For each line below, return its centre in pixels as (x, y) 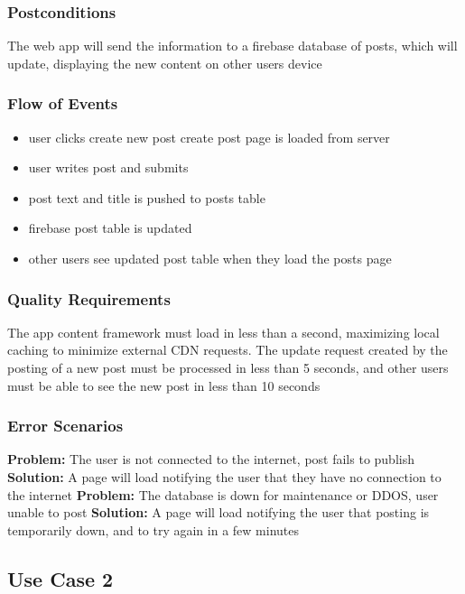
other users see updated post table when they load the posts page (210, 258)
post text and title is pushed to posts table (147, 197)
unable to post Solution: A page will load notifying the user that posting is (219, 512)
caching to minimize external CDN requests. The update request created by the (228, 350)
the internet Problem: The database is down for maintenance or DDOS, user (223, 494)
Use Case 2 (60, 578)
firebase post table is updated (110, 228)
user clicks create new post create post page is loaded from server (209, 137)
